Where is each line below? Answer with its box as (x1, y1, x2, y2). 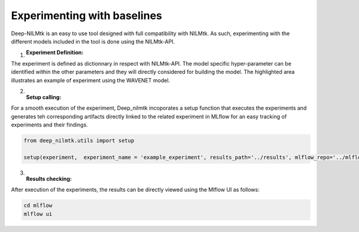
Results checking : (26, 175, 72, 182)
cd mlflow (23, 202, 53, 209)
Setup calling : (26, 93, 62, 101)
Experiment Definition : (26, 49, 84, 56)
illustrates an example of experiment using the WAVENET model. (11, 76, 171, 83)
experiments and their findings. (11, 121, 88, 128)
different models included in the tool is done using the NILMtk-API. (11, 38, 175, 45)
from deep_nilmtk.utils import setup (23, 137, 135, 144)
